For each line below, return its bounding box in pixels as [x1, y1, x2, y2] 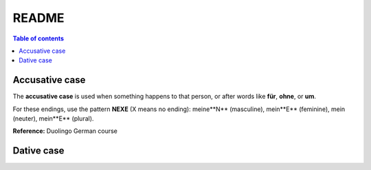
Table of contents [12, 34, 65, 42]
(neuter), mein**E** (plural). [12, 114, 94, 123]
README [12, 10, 65, 25]
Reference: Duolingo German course [12, 127, 118, 135]
